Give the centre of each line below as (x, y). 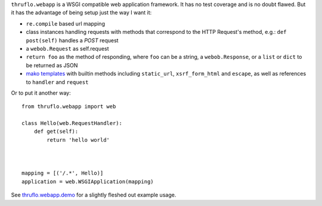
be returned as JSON (52, 65)
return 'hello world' (78, 140)
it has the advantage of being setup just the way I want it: (81, 13)
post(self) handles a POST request (72, 40)
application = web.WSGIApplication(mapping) (88, 181)
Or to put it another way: (41, 93)
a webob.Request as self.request (68, 48)
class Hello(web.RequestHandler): (72, 123)
